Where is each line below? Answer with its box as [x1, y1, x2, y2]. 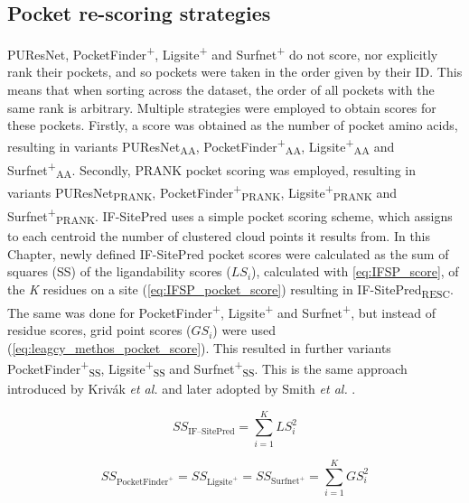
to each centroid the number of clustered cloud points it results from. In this [7, 226, 431, 245]
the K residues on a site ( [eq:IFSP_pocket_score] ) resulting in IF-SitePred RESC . [7, 279, 454, 301]
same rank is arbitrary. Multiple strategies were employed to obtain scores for [7, 98, 436, 116]
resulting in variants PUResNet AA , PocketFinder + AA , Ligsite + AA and [7, 134, 395, 158]
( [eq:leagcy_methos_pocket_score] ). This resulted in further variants [7, 338, 391, 357]
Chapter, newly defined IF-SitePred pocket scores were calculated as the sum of [7, 244, 449, 263]
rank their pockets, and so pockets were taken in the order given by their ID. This [7, 62, 463, 81]
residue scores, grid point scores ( [7, 321, 192, 340]
